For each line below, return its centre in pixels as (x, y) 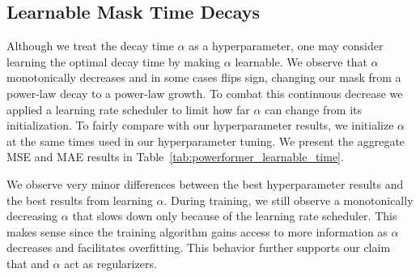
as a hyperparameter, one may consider (286, 46)
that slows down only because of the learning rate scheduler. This (235, 216)
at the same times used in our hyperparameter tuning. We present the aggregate (206, 141)
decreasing (32, 216)
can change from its (314, 109)
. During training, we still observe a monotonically (288, 200)
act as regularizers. (110, 263)
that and (28, 263)
